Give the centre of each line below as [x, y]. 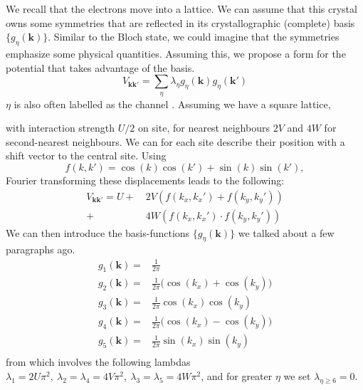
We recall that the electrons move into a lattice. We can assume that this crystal [181, 9]
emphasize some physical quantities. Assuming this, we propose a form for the [176, 53]
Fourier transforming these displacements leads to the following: [145, 180]
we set [297, 376]
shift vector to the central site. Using [86, 156]
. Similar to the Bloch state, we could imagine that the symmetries [194, 37]
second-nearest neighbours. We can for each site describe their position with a [175, 141]
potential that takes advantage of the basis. [100, 67]
